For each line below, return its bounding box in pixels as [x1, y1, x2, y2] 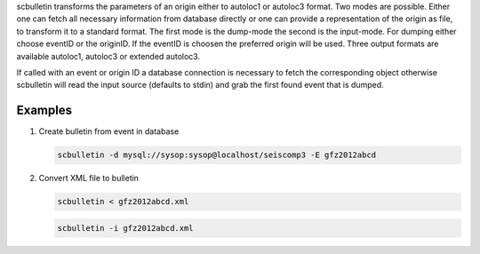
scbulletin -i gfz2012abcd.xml [57, 223, 195, 233]
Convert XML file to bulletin [38, 173, 140, 184]
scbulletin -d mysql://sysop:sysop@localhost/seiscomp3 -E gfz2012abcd [57, 150, 377, 160]
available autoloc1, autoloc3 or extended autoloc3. [16, 51, 200, 61]
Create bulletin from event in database [38, 126, 180, 137]
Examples [16, 103, 73, 118]
